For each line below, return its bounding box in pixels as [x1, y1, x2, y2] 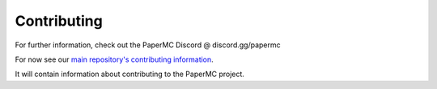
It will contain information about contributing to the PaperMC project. [15, 69, 244, 79]
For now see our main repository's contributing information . [15, 55, 214, 64]
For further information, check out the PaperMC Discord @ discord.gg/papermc [15, 40, 281, 50]
